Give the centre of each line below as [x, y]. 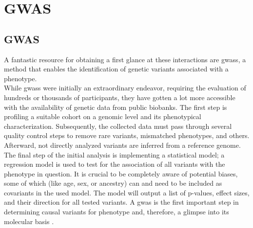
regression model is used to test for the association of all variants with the [115, 164]
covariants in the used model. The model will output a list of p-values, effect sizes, [127, 192]
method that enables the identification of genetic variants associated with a [116, 69]
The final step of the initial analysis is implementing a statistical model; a [114, 154]
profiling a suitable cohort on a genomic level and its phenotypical [103, 116]
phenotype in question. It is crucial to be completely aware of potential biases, [121, 173]
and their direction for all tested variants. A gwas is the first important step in [121, 202]
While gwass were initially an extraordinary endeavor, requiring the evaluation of [125, 88]
